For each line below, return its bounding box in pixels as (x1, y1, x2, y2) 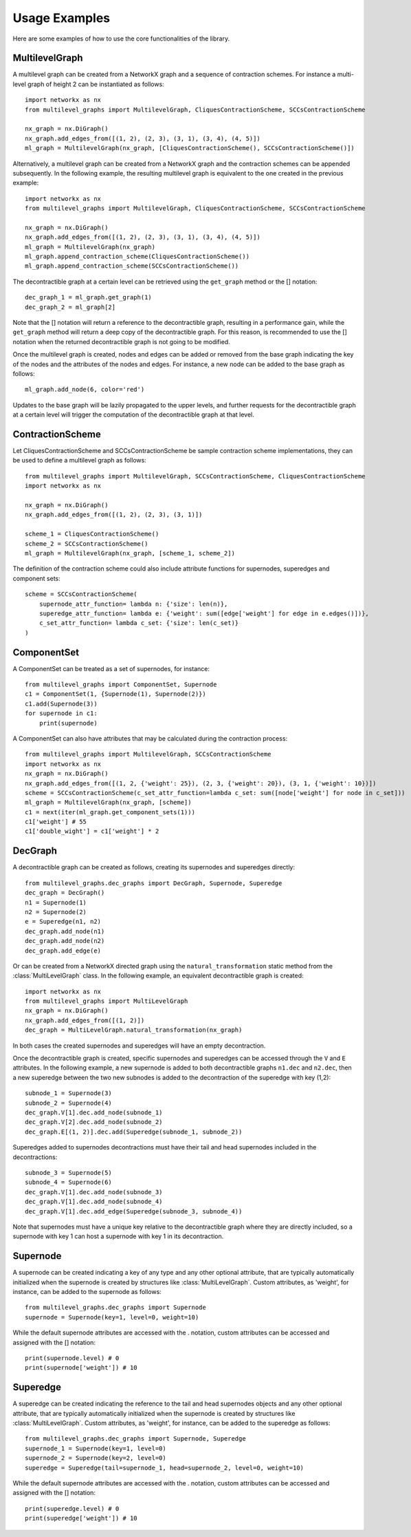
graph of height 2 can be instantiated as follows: (27, 80, 164, 88)
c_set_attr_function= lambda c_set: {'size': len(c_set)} (38, 619, 239, 627)
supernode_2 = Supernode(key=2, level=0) (25, 1454, 166, 1462)
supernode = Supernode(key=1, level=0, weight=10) (25, 1313, 199, 1321)
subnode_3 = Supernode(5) (25, 1169, 113, 1176)
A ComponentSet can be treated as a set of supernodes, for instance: (12, 664, 210, 672)
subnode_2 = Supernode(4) (25, 1099, 113, 1107)
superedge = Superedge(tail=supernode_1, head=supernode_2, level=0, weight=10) (25, 1463, 304, 1472)
